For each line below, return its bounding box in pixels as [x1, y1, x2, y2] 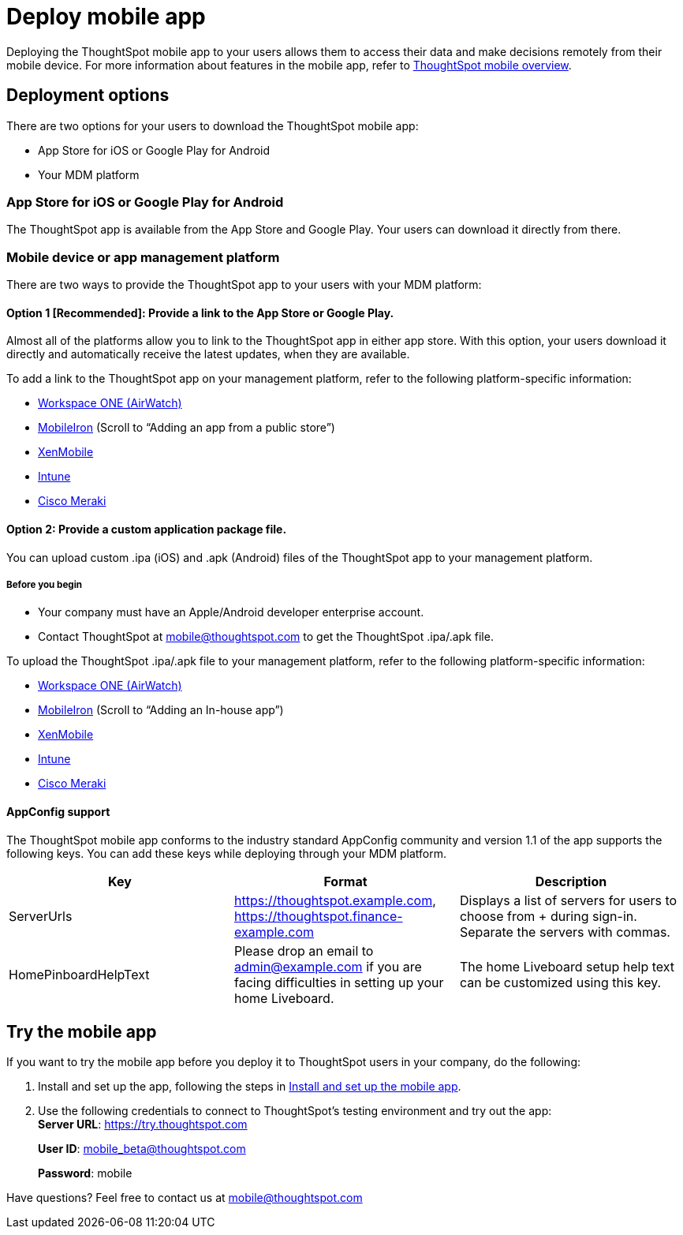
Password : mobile [38, 1166, 132, 1181]
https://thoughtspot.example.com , [233, 892, 436, 908]
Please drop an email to [233, 942, 374, 959]
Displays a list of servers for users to [459, 892, 677, 908]
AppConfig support [6, 804, 110, 818]
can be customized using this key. [459, 974, 662, 990]
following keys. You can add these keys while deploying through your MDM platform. [6, 846, 447, 860]
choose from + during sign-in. [459, 908, 637, 924]
